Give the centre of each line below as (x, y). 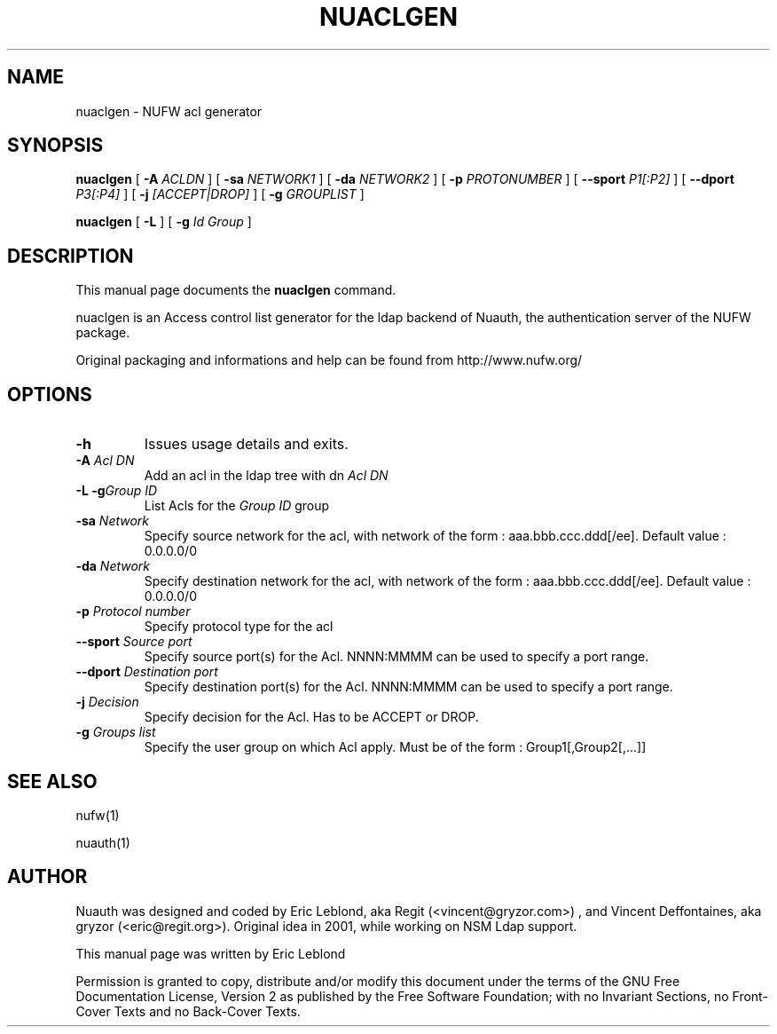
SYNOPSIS (55, 146)
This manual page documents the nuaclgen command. (236, 290)
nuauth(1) (103, 842)
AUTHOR (47, 877)
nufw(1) (98, 815)
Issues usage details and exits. (246, 444)
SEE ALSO (52, 781)
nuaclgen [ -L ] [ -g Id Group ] (164, 222)
